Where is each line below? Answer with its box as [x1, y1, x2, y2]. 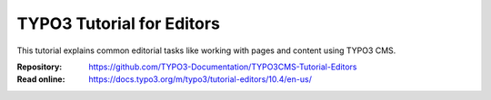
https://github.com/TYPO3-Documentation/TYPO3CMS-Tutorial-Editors [88, 61, 358, 72]
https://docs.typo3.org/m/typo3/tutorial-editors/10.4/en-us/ [88, 74, 313, 85]
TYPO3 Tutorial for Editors [16, 14, 220, 33]
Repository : [16, 61, 63, 72]
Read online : [16, 74, 65, 85]
